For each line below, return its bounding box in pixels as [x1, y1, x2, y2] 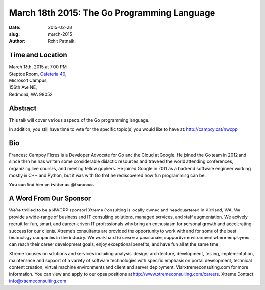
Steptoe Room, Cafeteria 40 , [9, 71, 67, 77]
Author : [9, 38, 26, 44]
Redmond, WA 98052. [9, 91, 54, 97]
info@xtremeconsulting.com [9, 278, 66, 284]
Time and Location [9, 51, 67, 59]
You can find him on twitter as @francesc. [9, 182, 94, 187]
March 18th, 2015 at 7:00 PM [9, 64, 67, 70]
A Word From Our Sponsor [9, 194, 91, 203]
